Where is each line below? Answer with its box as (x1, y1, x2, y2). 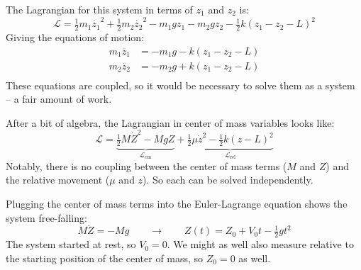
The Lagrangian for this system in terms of (6, 2, 193, 16)
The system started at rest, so (6, 237, 136, 252)
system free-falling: (6, 210, 87, 225)
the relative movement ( (6, 172, 110, 187)
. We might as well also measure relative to (167, 237, 354, 252)
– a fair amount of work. (6, 91, 112, 106)
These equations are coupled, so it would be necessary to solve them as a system (6, 77, 355, 92)
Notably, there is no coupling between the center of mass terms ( (6, 158, 287, 173)
